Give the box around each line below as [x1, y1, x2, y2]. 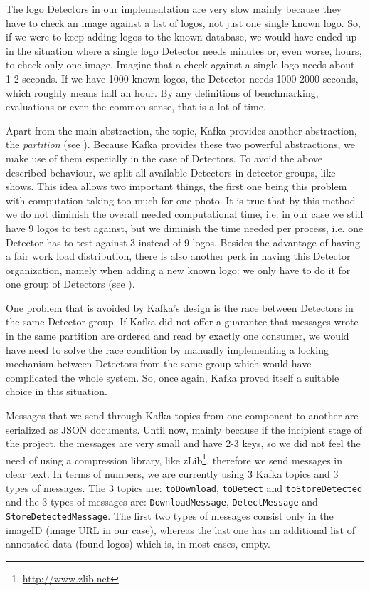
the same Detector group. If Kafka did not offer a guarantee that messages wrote [6, 314, 359, 329]
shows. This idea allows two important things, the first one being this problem [6, 179, 347, 194]
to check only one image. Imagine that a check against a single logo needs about [6, 57, 355, 72]
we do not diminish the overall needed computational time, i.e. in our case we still [6, 206, 364, 221]
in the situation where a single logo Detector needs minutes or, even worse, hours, [6, 43, 362, 58]
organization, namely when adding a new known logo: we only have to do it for [6, 262, 351, 277]
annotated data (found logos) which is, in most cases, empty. [6, 536, 270, 551]
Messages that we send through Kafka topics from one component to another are [6, 408, 359, 423]
